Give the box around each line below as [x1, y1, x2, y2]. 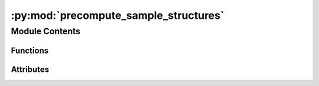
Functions [11, 45, 49, 55]
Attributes [11, 64, 50, 74]
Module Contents [11, 26, 81, 37]
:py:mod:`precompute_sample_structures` [11, 9, 224, 22]
